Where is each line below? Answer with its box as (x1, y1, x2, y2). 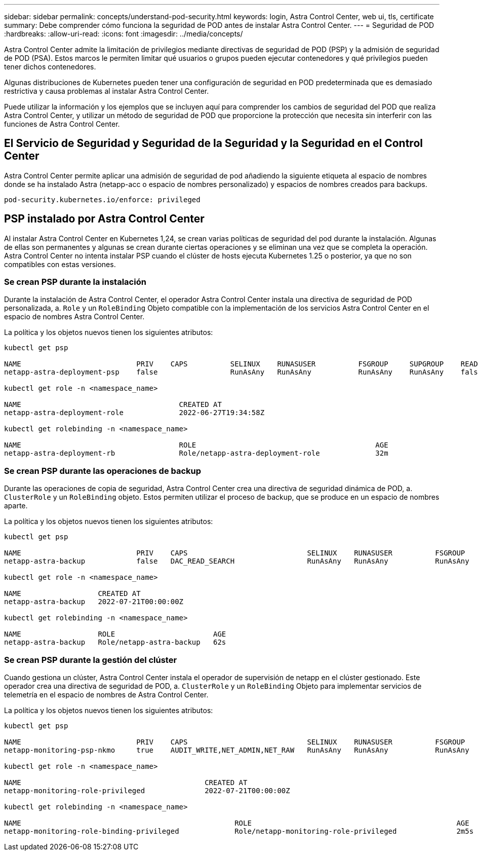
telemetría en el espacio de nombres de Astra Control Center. (4, 690, 209, 699)
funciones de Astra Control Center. (4, 120, 120, 128)
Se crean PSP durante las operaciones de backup (4, 465, 202, 476)
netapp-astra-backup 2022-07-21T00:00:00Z (4, 598, 184, 606)
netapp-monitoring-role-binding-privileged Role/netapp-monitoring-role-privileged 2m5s (4, 827, 474, 835)
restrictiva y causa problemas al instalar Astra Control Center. (4, 87, 209, 95)
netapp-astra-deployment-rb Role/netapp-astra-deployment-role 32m (4, 449, 388, 458)
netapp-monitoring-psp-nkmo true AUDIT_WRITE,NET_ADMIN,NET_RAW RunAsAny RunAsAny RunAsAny (4, 746, 469, 754)
